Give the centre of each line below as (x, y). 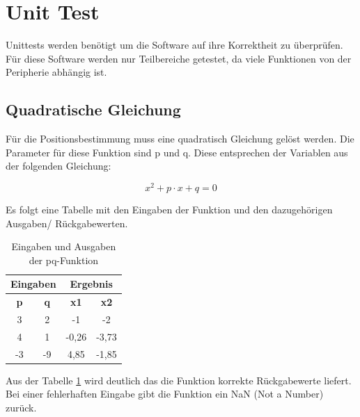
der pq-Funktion (64, 260)
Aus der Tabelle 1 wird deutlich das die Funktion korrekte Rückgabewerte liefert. (179, 380)
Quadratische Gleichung (93, 109)
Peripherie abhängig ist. (56, 72)
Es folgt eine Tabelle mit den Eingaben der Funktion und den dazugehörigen (169, 209)
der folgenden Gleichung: (58, 166)
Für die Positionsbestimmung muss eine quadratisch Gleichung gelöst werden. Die (180, 139)
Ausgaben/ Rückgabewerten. (67, 223)
